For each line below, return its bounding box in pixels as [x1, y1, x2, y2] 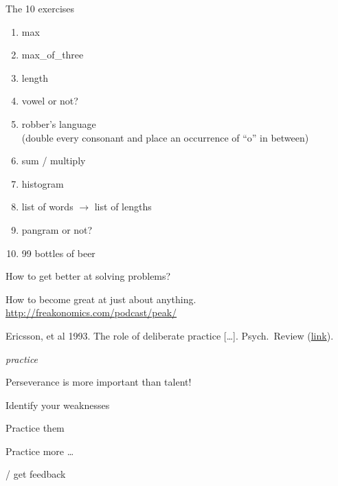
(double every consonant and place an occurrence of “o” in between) [21, 130, 309, 144]
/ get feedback [5, 467, 66, 481]
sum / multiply [21, 153, 86, 168]
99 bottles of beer [21, 245, 95, 260]
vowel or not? [21, 93, 78, 108]
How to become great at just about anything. [5, 291, 196, 306]
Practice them [5, 421, 65, 435]
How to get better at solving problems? [5, 269, 171, 283]
